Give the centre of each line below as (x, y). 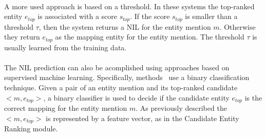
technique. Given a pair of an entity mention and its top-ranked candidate (121, 87)
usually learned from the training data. (65, 47)
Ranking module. (31, 129)
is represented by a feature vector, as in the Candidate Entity (142, 118)
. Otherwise (237, 26)
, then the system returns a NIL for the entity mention (125, 26)
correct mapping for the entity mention (66, 108)
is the (253, 97)
